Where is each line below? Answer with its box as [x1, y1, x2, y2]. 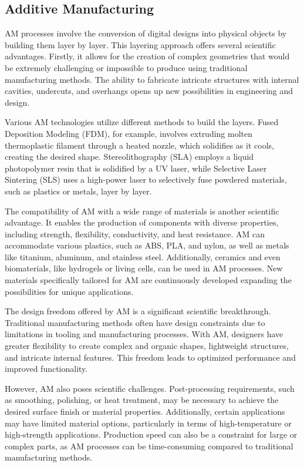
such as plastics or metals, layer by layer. [5, 184, 152, 197]
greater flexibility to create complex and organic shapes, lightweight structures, [5, 340, 289, 352]
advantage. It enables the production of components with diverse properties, [5, 216, 279, 229]
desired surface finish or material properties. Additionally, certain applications [5, 405, 285, 418]
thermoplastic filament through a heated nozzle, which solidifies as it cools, [5, 139, 274, 151]
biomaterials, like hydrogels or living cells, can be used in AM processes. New [5, 262, 283, 274]
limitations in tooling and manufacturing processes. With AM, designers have [5, 328, 283, 340]
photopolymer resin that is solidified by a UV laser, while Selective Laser [5, 162, 267, 174]
